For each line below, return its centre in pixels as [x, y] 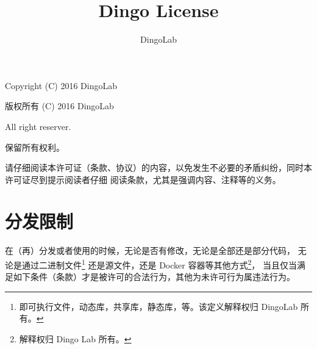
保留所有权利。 [35, 147]
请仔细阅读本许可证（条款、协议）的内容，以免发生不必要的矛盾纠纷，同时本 [158, 167]
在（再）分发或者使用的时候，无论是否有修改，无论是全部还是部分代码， [150, 250]
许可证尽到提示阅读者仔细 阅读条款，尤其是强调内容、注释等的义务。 [143, 179]
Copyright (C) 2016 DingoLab [61, 85]
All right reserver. [38, 126]
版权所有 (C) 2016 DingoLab [59, 106]
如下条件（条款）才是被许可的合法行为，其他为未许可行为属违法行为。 [154, 277]
